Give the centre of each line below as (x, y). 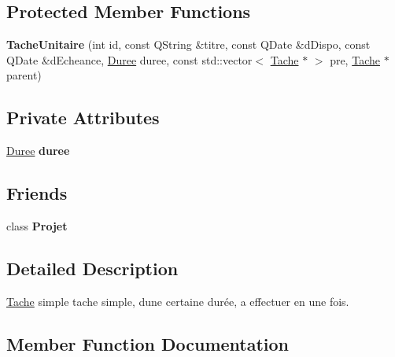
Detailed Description (92, 268)
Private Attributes (83, 118)
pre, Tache (355, 59)
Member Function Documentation (148, 343)
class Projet (37, 225)
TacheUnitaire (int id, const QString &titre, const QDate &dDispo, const (188, 44)
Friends (37, 193)
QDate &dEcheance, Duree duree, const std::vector (129, 59)
